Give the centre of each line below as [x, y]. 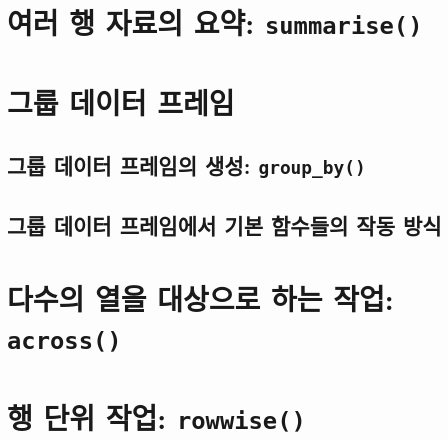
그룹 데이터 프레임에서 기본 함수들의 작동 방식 [224, 224]
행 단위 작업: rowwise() [156, 416]
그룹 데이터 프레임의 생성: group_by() [186, 165]
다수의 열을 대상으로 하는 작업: [200, 298]
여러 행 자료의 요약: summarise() [215, 22]
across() [64, 341]
